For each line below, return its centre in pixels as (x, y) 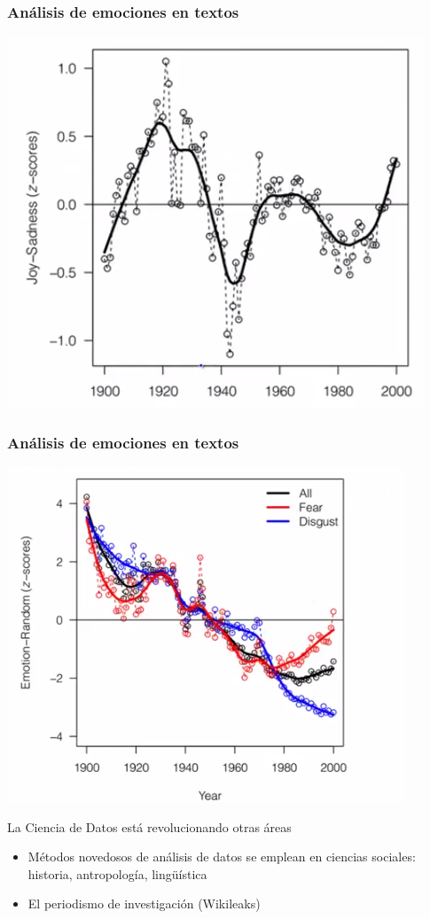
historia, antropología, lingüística (117, 873)
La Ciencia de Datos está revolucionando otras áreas (149, 826)
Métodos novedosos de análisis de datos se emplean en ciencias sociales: (222, 857)
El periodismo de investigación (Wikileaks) (144, 903)
